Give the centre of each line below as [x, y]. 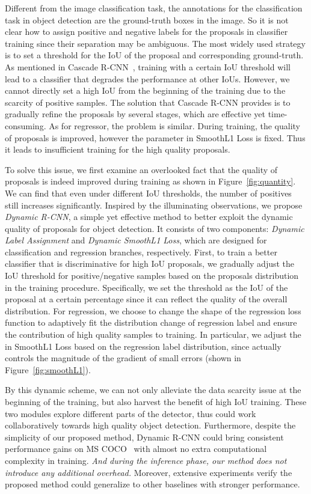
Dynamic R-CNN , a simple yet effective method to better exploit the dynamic [149, 217]
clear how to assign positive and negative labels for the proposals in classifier [146, 32]
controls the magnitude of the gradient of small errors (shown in [123, 358]
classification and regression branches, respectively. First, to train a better [141, 252]
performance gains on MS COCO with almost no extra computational [136, 449]
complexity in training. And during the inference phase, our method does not [146, 460]
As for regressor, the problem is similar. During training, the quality [175, 125]
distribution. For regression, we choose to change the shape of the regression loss [153, 310]
